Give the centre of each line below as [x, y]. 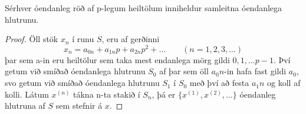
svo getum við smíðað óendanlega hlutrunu [82, 83]
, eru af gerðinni [131, 39]
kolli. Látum [27, 94]
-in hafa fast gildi [255, 71]
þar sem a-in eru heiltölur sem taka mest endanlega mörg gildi [117, 59]
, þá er [164, 94]
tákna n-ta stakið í [107, 94]
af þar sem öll [184, 71]
